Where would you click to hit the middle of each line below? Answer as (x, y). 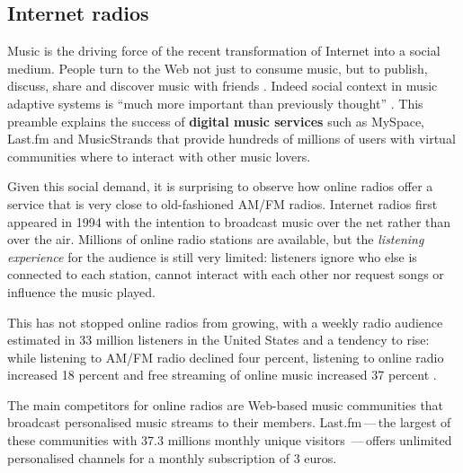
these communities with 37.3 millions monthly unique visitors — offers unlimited (230, 440)
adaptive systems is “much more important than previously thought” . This (215, 103)
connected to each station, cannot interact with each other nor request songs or (226, 274)
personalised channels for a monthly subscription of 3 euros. (172, 457)
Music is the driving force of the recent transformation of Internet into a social (224, 51)
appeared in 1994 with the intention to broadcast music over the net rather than (229, 221)
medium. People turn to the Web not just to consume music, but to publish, (218, 68)
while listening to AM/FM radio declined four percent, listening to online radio (226, 357)
